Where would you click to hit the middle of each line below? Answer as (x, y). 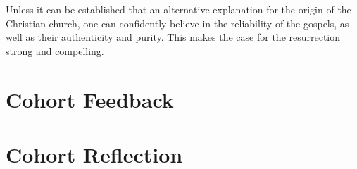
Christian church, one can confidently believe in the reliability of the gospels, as (177, 23)
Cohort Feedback (90, 99)
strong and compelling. (55, 50)
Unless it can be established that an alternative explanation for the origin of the (178, 9)
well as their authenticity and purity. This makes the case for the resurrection (173, 37)
